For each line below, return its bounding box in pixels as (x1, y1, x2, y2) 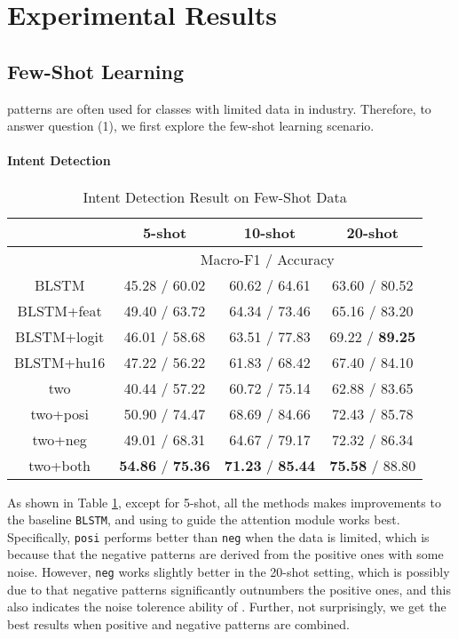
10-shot (243, 221, 296, 243)
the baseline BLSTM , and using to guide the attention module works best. (7, 510, 400, 529)
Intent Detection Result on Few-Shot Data (83, 186, 347, 207)
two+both (28, 454, 91, 475)
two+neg (32, 428, 87, 450)
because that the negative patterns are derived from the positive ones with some (7, 545, 444, 563)
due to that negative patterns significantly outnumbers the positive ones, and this (7, 579, 451, 598)
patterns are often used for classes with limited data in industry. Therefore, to (7, 99, 431, 117)
